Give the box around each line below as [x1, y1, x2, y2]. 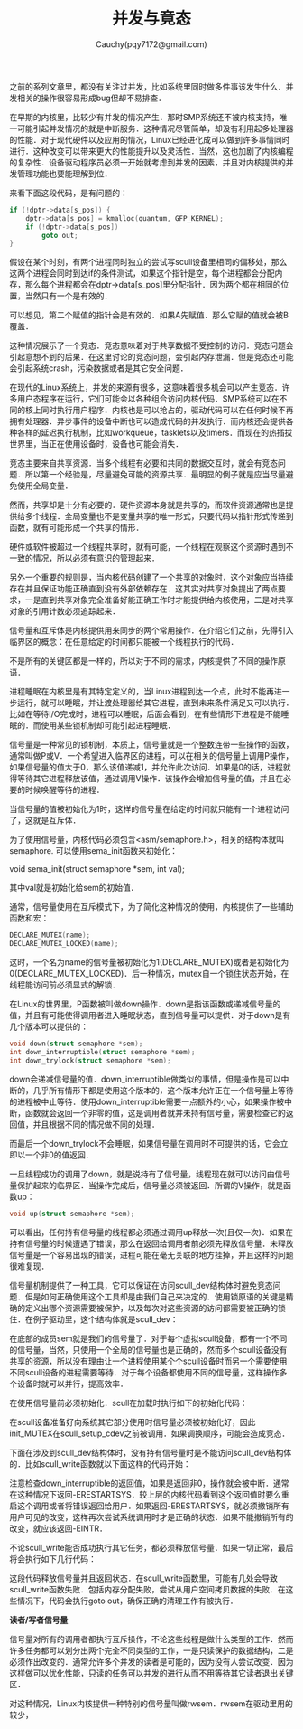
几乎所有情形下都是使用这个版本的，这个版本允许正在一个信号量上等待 [32, 1084, 294, 1095]
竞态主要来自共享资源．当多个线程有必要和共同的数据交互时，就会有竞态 [9, 458, 278, 468]
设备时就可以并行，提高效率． [16, 1378, 128, 1389]
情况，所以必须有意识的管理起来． [32, 553, 160, 563]
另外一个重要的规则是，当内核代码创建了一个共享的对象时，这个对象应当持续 [9, 572, 294, 583]
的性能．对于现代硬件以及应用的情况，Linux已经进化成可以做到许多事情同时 [9, 134, 290, 145]
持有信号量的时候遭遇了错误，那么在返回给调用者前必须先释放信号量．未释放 [9, 1238, 294, 1249]
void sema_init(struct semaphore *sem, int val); [9, 864, 185, 874]
